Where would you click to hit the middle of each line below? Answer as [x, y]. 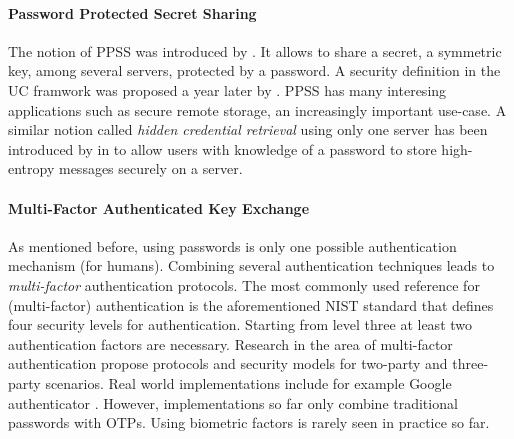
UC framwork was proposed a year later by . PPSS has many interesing [227, 89]
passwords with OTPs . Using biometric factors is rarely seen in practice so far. [249, 422]
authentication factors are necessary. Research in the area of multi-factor [230, 343]
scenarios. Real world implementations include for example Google [248, 382]
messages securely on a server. [150, 168]
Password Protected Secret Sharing [132, 12]
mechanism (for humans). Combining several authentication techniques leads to [251, 265]
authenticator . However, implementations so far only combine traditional [233, 402]
